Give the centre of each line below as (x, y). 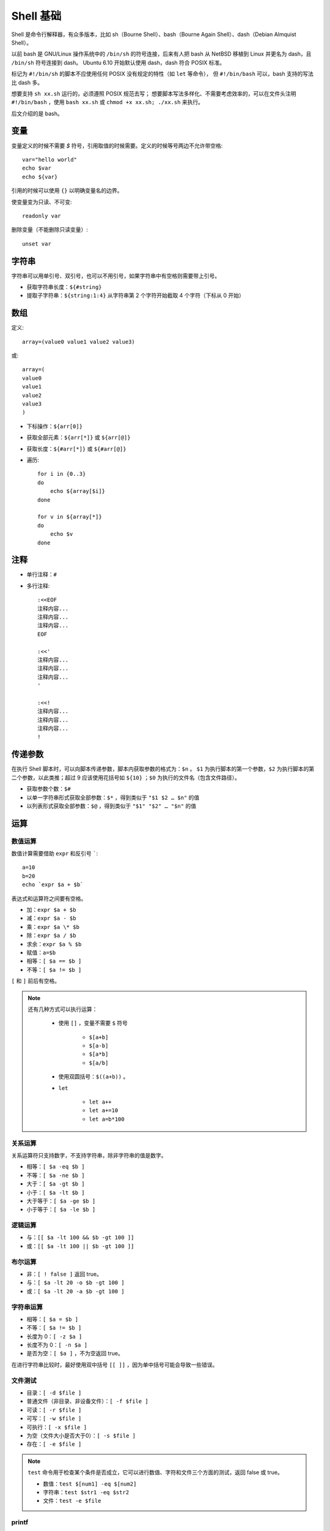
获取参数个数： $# (49, 789)
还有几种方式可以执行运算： (63, 1009)
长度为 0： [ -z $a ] (54, 1336)
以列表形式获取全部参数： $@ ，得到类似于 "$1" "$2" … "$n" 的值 (112, 806)
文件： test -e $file (72, 1501)
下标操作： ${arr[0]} (54, 426)
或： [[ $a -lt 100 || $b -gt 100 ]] (80, 1246)
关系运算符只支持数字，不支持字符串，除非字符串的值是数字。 (89, 1155)
